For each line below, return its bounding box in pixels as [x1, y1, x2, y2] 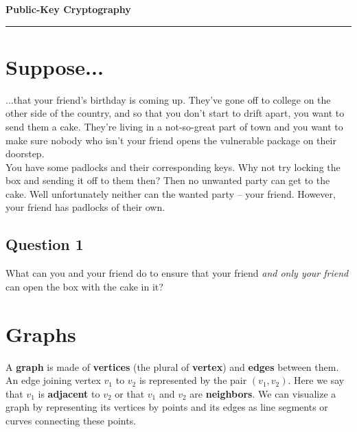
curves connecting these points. [5, 413, 137, 427]
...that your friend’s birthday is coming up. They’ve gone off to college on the [5, 92, 331, 106]
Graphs [5, 319, 76, 348]
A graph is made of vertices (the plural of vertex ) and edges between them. [5, 359, 339, 374]
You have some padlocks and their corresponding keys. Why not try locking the [5, 159, 341, 174]
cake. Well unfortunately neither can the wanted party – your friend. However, [5, 186, 336, 201]
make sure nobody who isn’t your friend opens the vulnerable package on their [5, 133, 336, 147]
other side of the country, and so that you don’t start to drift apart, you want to [5, 106, 345, 120]
